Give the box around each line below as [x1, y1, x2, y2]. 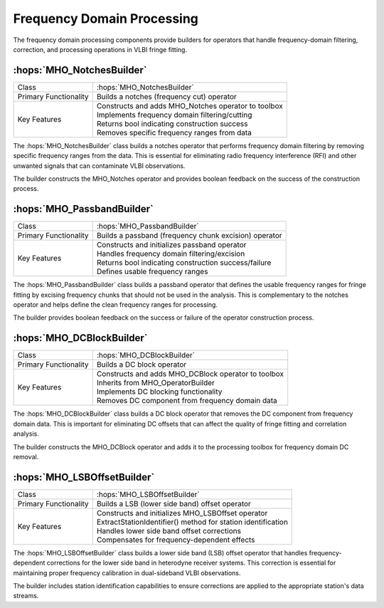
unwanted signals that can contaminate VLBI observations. [13, 161, 186, 170]
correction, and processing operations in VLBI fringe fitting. [13, 45, 188, 53]
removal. [13, 452, 39, 461]
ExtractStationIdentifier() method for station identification [96, 517, 288, 527]
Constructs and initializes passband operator [96, 240, 247, 250]
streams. [13, 592, 39, 600]
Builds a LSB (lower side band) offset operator [96, 498, 252, 508]
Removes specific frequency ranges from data [96, 127, 252, 137]
